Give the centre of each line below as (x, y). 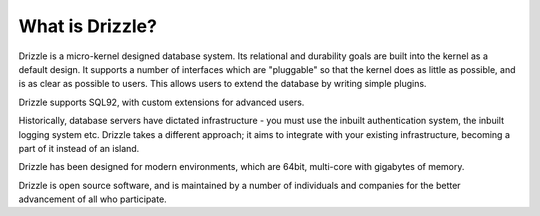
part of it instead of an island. (79, 148)
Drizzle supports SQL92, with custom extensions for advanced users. (161, 102)
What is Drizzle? (87, 26)
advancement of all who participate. (92, 199)
